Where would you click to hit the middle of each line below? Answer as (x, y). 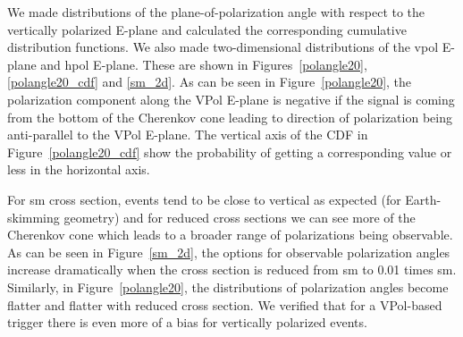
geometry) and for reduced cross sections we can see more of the (240, 217)
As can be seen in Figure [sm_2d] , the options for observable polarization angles (229, 252)
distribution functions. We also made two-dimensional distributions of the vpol (223, 47)
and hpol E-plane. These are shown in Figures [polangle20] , (204, 64)
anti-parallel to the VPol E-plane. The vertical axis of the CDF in (188, 135)
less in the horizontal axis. (79, 169)
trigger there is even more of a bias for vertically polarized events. (187, 322)
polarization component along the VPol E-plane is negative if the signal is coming (231, 99)
